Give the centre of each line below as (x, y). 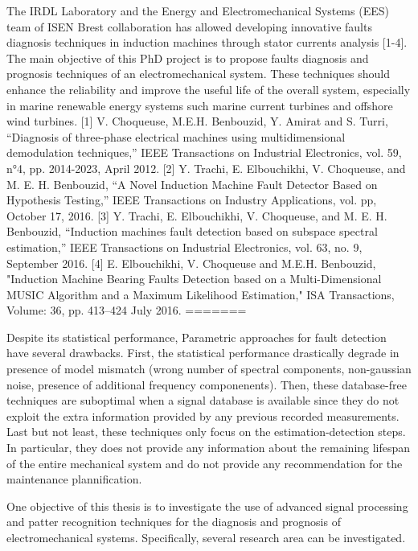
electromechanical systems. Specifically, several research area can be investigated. (206, 537)
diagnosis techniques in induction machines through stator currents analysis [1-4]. (207, 42)
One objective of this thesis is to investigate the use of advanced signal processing (207, 506)
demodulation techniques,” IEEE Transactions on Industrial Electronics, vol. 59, (204, 152)
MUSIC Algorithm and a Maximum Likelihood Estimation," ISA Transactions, (201, 294)
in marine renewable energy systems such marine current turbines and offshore (200, 105)
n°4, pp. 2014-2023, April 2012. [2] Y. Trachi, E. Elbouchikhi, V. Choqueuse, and (206, 168)
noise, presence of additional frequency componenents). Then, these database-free (207, 384)
